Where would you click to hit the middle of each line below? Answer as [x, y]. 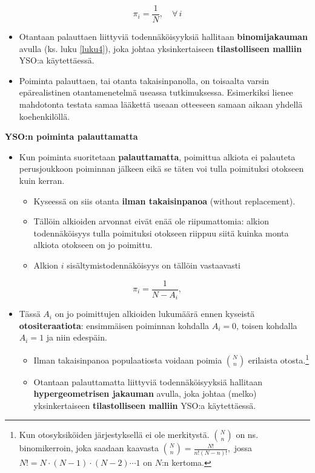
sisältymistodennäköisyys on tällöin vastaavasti [154, 265]
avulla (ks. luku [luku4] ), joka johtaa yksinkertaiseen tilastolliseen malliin [161, 48]
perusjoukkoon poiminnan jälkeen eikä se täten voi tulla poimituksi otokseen [161, 168]
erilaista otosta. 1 [278, 359]
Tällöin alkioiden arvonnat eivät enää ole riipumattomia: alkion [151, 221]
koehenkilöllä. [45, 116]
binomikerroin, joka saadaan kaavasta [89, 448]
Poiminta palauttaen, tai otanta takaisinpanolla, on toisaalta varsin [144, 80]
